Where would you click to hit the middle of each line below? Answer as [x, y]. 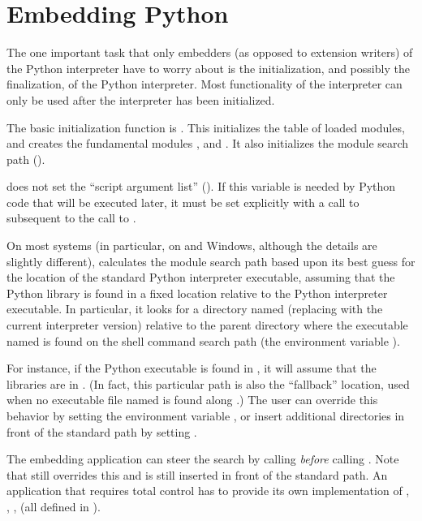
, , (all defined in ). [54, 506]
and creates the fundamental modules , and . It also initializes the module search [208, 143]
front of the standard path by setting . [102, 431]
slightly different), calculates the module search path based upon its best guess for [211, 261]
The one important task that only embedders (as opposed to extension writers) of [210, 52]
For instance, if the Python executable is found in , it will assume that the [192, 368]
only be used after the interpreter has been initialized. [141, 99]
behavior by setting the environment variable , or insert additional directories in [206, 416]
